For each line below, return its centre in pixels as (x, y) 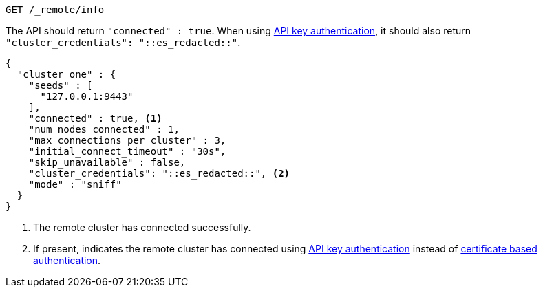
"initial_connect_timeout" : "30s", (127, 151)
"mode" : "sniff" (75, 184)
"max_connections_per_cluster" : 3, (127, 140)
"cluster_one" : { (66, 74)
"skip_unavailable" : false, (107, 162)
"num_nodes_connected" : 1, (104, 129)
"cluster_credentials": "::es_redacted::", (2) (159, 173)
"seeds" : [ (61, 85)
